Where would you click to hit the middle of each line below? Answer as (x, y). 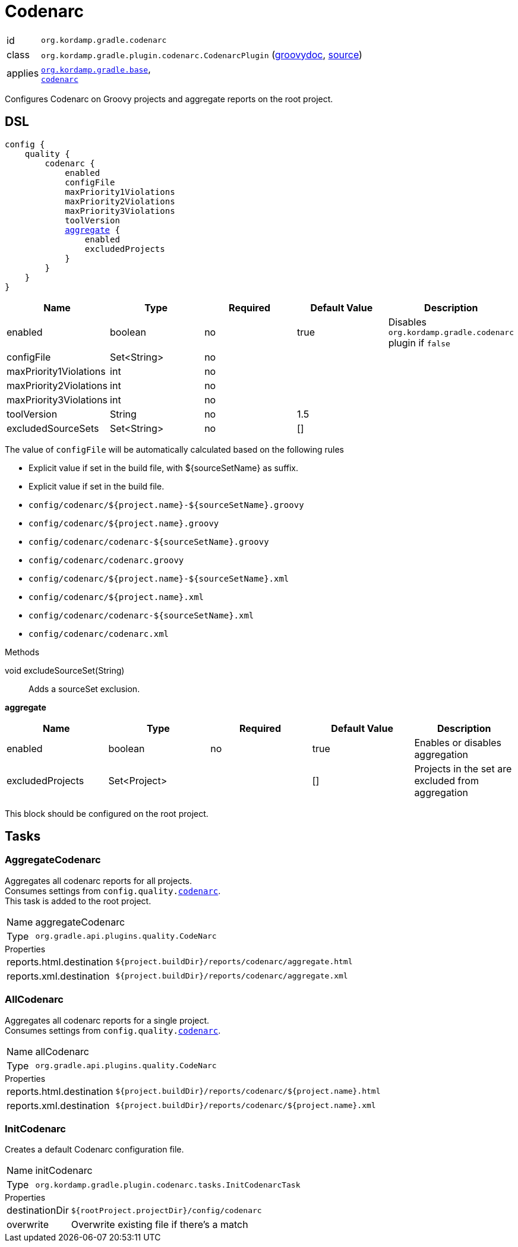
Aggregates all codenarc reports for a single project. (107, 1020)
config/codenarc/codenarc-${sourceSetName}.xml (141, 615)
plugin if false (419, 342)
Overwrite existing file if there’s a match (159, 1225)
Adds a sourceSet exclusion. (84, 689)
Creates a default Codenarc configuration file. (94, 1150)
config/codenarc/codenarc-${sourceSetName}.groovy (149, 542)
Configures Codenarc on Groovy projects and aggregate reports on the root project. (169, 99)
